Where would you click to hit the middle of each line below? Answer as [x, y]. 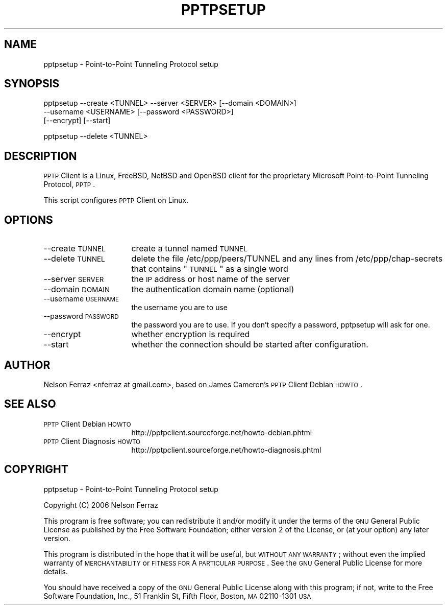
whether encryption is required [191, 334]
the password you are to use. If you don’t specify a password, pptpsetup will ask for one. [281, 325]
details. [56, 571]
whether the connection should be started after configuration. [250, 345]
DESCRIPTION [41, 156]
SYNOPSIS [32, 84]
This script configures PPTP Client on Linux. [116, 200]
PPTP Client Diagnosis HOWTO [92, 441]
